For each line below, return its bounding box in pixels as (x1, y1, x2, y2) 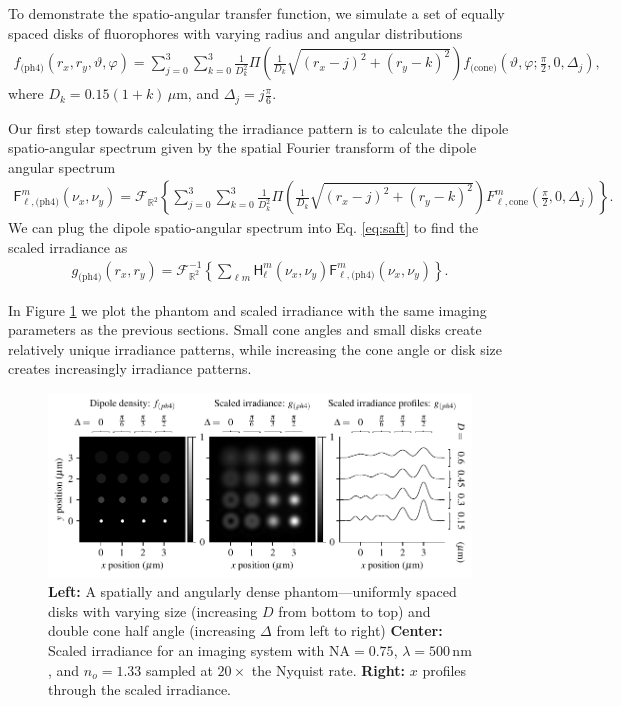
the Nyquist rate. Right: (251, 659, 406, 680)
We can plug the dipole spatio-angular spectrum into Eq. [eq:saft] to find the (8, 217, 479, 238)
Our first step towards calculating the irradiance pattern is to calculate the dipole (8, 117, 509, 138)
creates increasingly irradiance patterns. (8, 358, 252, 379)
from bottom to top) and (278, 600, 431, 621)
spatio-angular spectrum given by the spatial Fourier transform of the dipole (8, 137, 477, 158)
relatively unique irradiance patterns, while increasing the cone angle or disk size (8, 338, 503, 359)
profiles (422, 659, 467, 680)
